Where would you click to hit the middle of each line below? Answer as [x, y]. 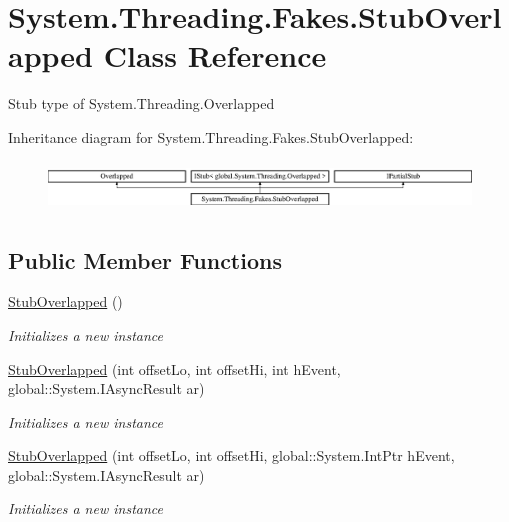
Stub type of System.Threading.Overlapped [141, 103]
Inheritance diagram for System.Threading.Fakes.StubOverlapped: [211, 136]
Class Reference [215, 55]
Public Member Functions [145, 259]
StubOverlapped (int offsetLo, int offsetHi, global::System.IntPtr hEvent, [231, 455]
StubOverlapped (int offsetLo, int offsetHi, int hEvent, [174, 368]
